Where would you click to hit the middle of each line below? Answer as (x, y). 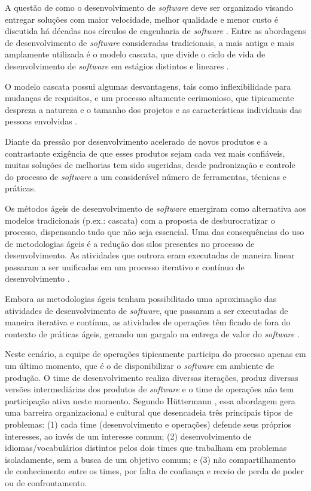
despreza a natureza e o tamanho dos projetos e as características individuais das (153, 109)
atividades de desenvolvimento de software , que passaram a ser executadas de (147, 310)
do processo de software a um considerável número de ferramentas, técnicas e (146, 176)
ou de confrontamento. (46, 482)
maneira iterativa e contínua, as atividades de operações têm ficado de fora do (148, 322)
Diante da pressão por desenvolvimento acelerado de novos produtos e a (136, 141)
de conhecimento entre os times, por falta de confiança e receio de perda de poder (155, 471)
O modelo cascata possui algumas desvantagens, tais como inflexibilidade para (148, 86)
